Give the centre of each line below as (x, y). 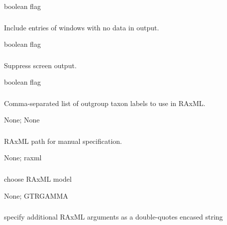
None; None (22, 120)
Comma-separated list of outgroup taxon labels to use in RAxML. (105, 103)
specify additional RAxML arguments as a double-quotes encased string (113, 217)
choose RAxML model (38, 178)
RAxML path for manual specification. (63, 141)
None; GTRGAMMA (36, 195)
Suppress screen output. (40, 65)
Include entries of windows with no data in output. (82, 27)
